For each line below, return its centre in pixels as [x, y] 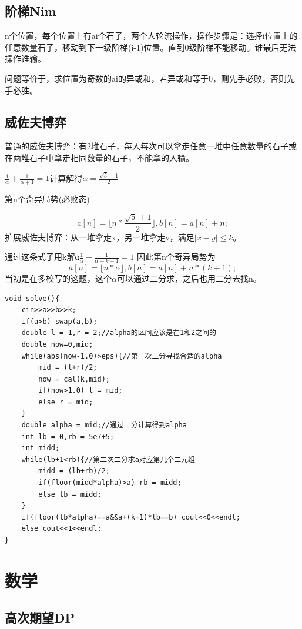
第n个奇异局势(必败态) [47, 199]
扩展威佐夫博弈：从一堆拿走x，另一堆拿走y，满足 [100, 237]
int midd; [41, 448]
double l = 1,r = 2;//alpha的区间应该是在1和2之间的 [119, 333]
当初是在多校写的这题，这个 [58, 278]
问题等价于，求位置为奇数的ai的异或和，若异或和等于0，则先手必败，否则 [146, 78]
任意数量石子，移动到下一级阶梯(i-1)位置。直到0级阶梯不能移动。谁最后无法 [150, 47]
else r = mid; [66, 402]
